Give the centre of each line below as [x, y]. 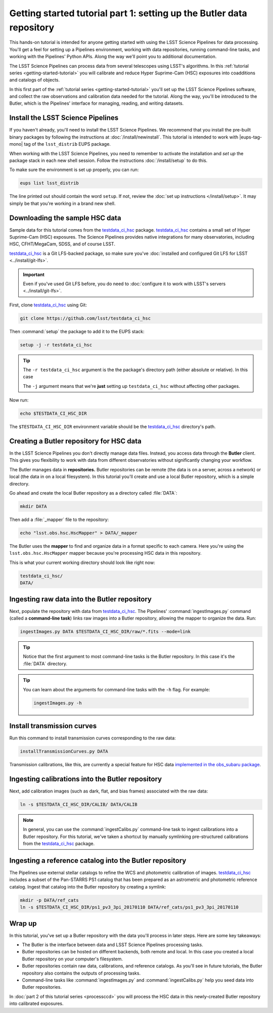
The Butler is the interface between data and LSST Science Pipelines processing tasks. [112, 945]
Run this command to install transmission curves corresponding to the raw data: [93, 738]
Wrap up [23, 923]
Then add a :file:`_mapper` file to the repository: [59, 520]
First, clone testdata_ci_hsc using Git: [48, 305]
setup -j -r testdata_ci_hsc [56, 345]
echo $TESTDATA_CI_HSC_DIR [53, 414]
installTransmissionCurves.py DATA [64, 752]
